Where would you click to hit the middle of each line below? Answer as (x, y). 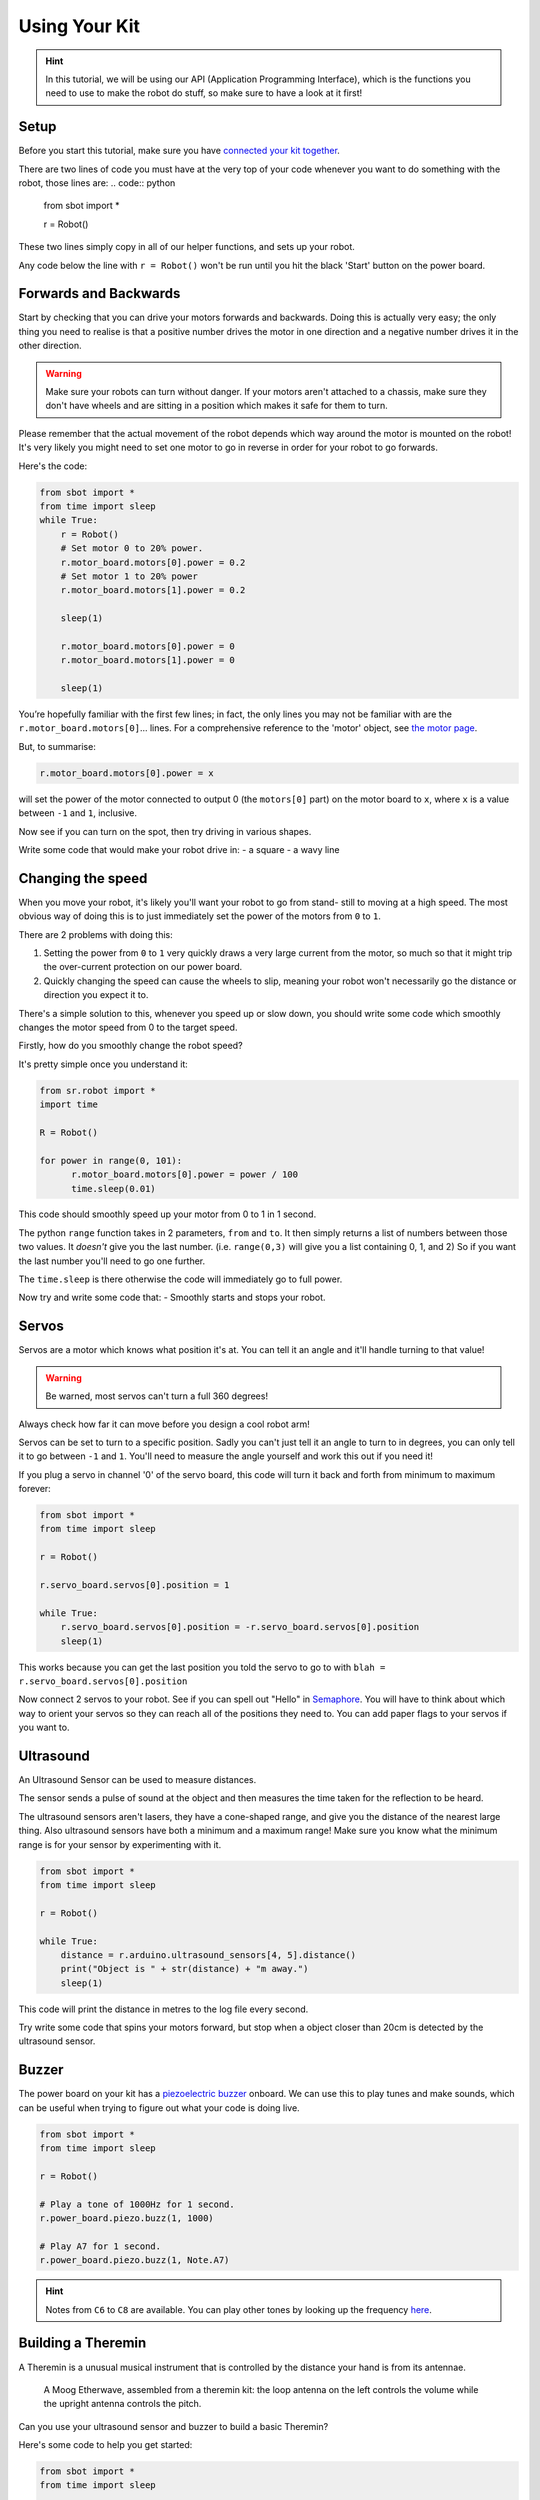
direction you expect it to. (96, 995)
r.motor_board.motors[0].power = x (126, 773)
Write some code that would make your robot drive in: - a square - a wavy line (179, 849)
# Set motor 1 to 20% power (129, 576)
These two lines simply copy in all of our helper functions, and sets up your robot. (186, 247)
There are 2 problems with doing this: (96, 934)
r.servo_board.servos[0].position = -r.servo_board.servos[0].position (240, 1627)
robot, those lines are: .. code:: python (97, 183)
